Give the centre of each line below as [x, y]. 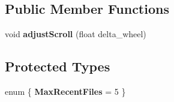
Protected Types [58, 66]
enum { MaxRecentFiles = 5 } [65, 91]
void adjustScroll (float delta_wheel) [76, 34]
